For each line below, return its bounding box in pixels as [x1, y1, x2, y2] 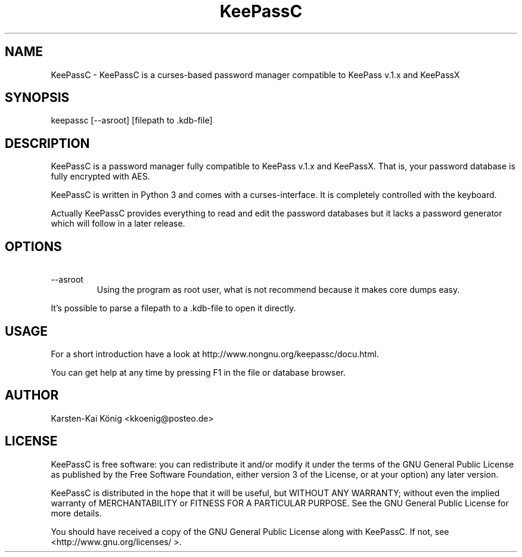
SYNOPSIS [5, 90, 70, 106]
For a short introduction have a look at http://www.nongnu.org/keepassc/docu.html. [51, 348, 379, 359]
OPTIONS [5, 239, 62, 254]
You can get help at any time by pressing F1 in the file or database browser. [51, 367, 346, 377]
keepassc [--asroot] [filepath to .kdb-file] [51, 115, 213, 126]
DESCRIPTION [5, 135, 90, 151]
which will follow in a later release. [51, 218, 185, 229]
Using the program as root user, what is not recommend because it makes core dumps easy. [97, 284, 460, 295]
